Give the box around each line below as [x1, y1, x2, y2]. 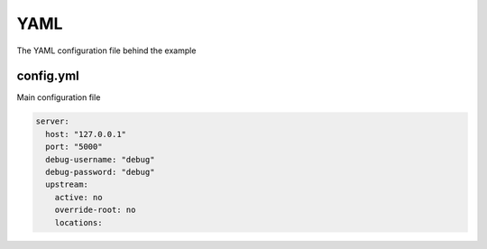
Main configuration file [16, 92, 101, 103]
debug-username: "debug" [45, 154, 155, 164]
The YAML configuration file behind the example [16, 45, 197, 56]
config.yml [16, 69, 80, 84]
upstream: [45, 180, 89, 189]
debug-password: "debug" [45, 167, 155, 177]
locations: [54, 217, 103, 227]
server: [35, 116, 69, 126]
